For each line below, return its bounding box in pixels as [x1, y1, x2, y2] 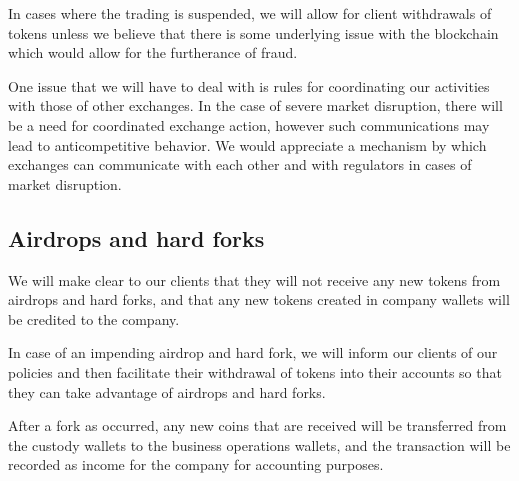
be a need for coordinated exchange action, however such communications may [8, 114, 490, 135]
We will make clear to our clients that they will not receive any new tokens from [8, 269, 501, 290]
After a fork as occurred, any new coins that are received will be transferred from [8, 415, 507, 436]
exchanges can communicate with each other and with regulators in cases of [8, 154, 472, 175]
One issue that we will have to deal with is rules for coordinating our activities [8, 75, 490, 96]
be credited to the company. [8, 308, 180, 329]
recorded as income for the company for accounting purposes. [8, 454, 384, 475]
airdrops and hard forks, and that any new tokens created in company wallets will [8, 289, 510, 310]
